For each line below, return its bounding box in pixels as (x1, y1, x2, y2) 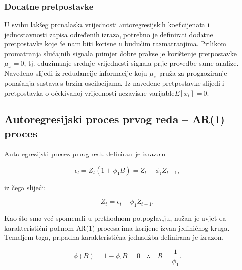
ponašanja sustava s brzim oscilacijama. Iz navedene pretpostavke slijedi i (4, 78, 224, 88)
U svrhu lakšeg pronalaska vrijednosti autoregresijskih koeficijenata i (4, 19, 210, 30)
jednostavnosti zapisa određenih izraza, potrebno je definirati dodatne (4, 29, 213, 39)
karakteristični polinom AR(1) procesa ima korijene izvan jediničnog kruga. (4, 222, 230, 232)
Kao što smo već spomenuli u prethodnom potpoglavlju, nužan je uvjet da (4, 212, 226, 223)
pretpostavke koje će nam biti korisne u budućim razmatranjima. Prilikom (4, 39, 226, 49)
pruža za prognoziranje (159, 68, 227, 78)
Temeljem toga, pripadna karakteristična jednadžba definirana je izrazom (4, 232, 223, 242)
